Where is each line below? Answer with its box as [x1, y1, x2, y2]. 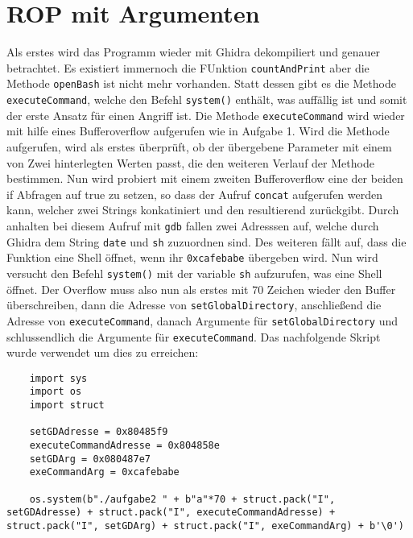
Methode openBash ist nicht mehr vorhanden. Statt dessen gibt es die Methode [6, 75, 396, 92]
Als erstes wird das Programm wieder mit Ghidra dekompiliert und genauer [6, 43, 381, 60]
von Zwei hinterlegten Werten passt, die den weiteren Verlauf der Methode [6, 154, 374, 171]
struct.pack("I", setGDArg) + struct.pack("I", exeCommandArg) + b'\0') [6, 519, 404, 532]
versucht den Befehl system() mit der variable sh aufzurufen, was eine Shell [6, 264, 382, 281]
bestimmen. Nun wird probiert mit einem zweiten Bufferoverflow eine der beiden [6, 170, 403, 187]
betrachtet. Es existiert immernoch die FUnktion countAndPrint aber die [6, 59, 370, 76]
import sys [29, 372, 88, 384]
